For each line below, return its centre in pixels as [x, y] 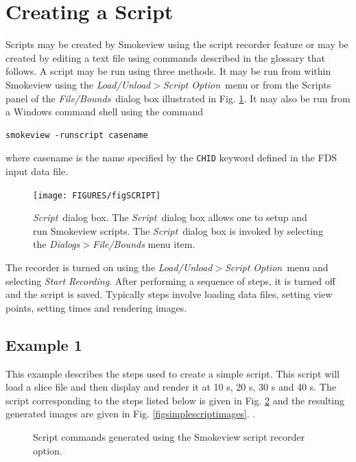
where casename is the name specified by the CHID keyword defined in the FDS [171, 158]
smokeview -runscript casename [77, 135]
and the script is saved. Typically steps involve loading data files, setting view [169, 294]
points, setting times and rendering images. [96, 307]
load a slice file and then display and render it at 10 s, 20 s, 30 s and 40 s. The [171, 387]
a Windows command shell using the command [104, 112]
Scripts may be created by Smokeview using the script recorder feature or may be [177, 44]
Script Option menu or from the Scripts [247, 84]
